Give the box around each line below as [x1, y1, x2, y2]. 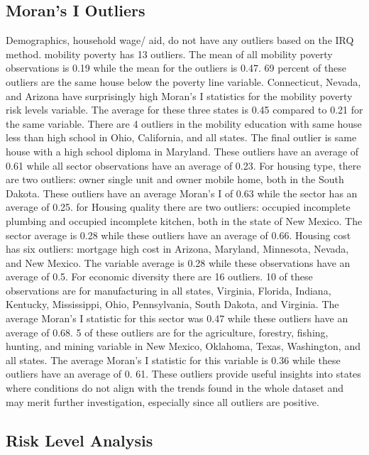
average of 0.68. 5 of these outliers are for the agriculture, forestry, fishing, [6, 324, 329, 339]
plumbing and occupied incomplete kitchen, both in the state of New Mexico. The [6, 213, 363, 228]
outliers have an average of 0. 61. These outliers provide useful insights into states [6, 366, 361, 381]
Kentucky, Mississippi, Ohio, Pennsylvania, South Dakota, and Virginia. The [6, 297, 339, 312]
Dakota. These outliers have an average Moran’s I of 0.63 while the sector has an [6, 185, 358, 200]
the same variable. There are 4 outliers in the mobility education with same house [6, 116, 362, 131]
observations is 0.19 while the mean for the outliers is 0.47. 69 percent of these [6, 60, 347, 75]
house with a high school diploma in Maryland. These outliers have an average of [6, 143, 359, 158]
